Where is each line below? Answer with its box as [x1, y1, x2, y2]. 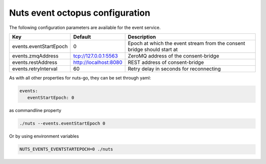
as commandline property [9, 108, 62, 113]
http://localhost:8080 [73, 59, 123, 66]
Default [73, 33, 91, 40]
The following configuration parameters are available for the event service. [9, 25, 161, 30]
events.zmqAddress [12, 52, 59, 59]
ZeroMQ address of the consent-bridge [128, 52, 219, 59]
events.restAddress [12, 59, 58, 66]
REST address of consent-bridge [128, 59, 204, 66]
